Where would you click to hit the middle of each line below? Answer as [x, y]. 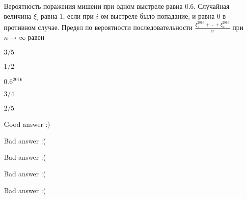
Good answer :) [27, 124]
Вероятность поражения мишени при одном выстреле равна [93, 6]
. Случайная [212, 6]
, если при [78, 15]
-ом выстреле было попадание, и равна [156, 15]
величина [18, 15]
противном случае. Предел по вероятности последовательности [98, 27]
